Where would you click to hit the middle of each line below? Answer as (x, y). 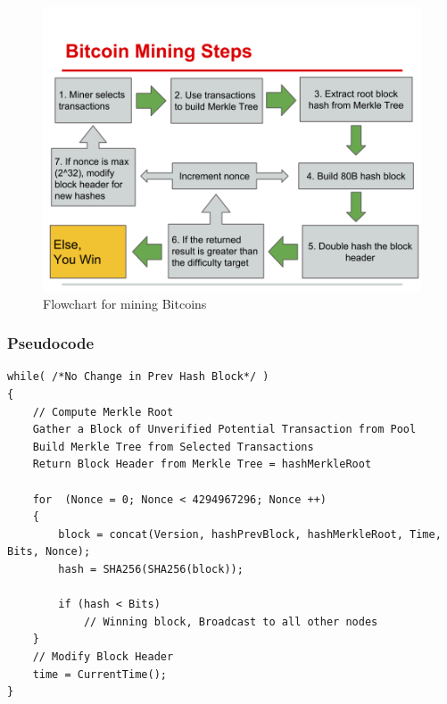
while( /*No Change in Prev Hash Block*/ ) (138, 377)
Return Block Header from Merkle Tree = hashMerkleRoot (202, 464)
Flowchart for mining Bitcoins (125, 303)
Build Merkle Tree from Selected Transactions (173, 447)
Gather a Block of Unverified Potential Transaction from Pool (224, 430)
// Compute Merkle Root (103, 412)
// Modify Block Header (103, 656)
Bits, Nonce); (49, 552)
